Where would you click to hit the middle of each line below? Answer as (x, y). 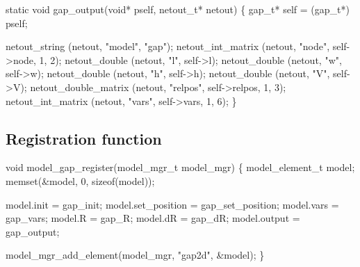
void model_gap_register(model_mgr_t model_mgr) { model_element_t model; (180, 167)
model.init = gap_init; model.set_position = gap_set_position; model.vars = (172, 204)
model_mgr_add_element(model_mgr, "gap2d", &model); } (135, 255)
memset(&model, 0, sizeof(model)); (80, 180)
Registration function (84, 138)
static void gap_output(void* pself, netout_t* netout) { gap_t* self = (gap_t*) (178, 9)
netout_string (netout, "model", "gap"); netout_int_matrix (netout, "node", (168, 46)
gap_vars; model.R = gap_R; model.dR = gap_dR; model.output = (153, 218)
